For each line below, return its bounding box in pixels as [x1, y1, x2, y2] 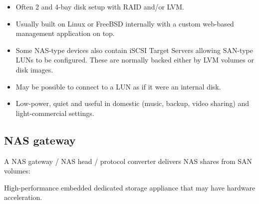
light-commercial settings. [15, 107, 94, 118]
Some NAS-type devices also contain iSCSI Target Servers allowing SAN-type [15, 44, 253, 55]
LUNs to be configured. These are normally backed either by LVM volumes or [15, 54, 254, 65]
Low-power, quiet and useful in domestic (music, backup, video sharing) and [15, 98, 250, 108]
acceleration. [4, 192, 42, 202]
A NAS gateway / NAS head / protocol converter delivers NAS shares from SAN [4, 155, 253, 166]
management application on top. [15, 28, 115, 38]
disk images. [15, 64, 53, 74]
